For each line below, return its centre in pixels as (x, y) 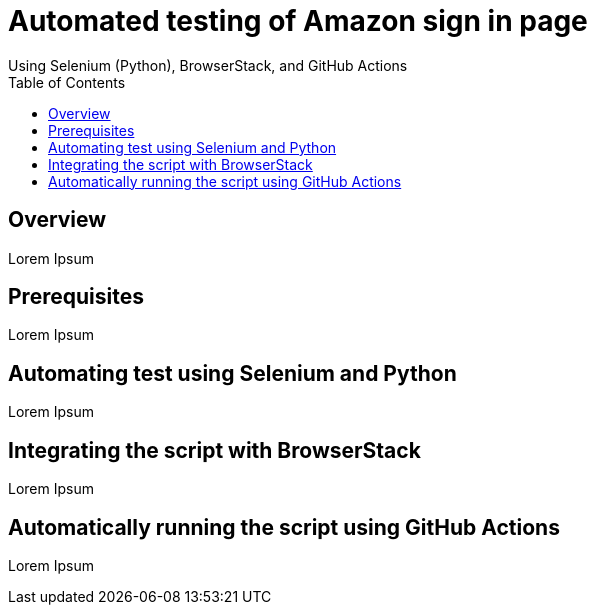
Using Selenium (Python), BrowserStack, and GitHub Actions (208, 65)
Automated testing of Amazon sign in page (298, 21)
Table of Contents (67, 82)
